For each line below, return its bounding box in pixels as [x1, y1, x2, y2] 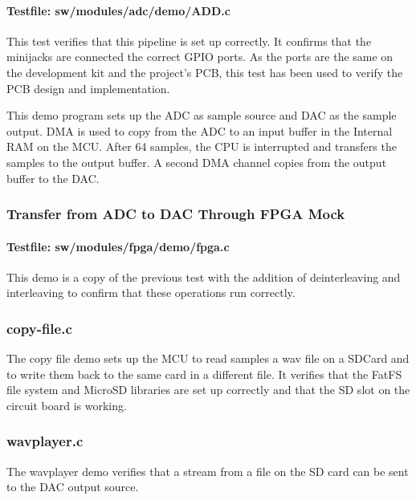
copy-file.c [6, 318, 72, 338]
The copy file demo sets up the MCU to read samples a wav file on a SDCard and [6, 350, 410, 367]
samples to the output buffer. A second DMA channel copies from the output [6, 153, 387, 170]
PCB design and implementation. [6, 79, 170, 96]
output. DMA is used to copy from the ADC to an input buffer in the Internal [6, 122, 393, 139]
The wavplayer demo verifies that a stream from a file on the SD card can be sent [6, 462, 409, 479]
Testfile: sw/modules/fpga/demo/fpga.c [6, 238, 230, 254]
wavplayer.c [6, 431, 84, 451]
